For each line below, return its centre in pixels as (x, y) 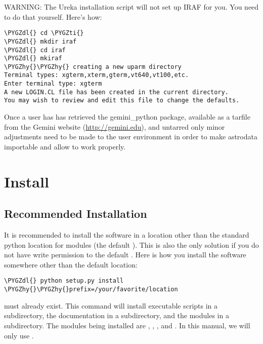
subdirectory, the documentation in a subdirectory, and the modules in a (117, 315)
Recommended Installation (76, 214)
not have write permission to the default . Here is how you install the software (125, 255)
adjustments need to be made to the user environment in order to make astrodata (131, 137)
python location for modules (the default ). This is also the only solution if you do (131, 244)
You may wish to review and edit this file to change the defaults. (122, 101)
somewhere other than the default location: (71, 264)
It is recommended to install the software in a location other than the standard (127, 235)
